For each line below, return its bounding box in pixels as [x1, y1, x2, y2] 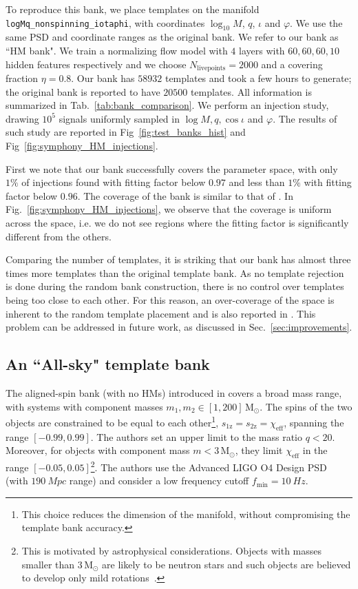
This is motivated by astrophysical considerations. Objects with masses [21, 543, 322, 557]
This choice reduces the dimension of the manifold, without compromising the [21, 506, 350, 521]
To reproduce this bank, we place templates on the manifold [6, 2, 260, 16]
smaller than [21, 557, 75, 571]
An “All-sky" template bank [6, 353, 210, 375]
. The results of [273, 111, 337, 125]
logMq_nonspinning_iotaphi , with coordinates [6, 15, 205, 30]
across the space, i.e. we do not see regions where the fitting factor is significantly [6, 215, 349, 229]
